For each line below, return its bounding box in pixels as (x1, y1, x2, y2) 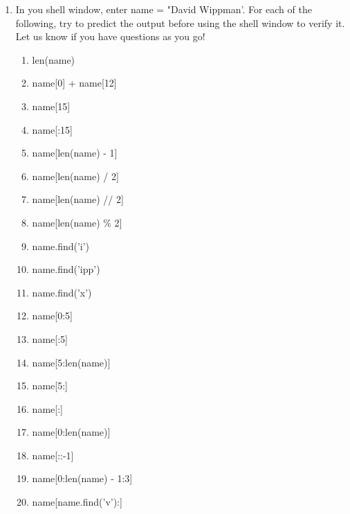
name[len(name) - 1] (32, 145, 118, 160)
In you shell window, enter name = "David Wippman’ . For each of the (15, 2, 312, 16)
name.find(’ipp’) (32, 262, 100, 276)
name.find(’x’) (32, 285, 92, 299)
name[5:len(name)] (32, 355, 111, 369)
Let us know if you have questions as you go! (15, 29, 205, 44)
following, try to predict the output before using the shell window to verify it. (15, 15, 345, 30)
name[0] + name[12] (32, 76, 117, 90)
